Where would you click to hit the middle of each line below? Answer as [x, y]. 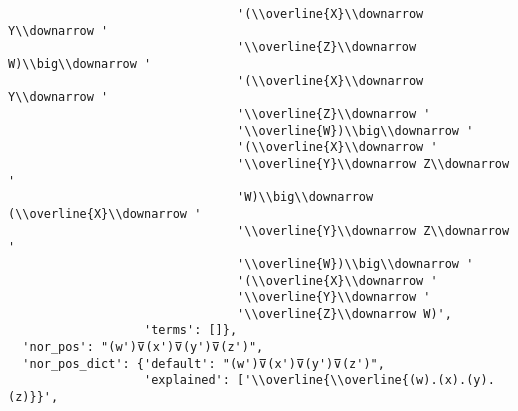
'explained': [187, 380]
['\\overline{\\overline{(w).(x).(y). [366, 380]
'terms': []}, [191, 330]
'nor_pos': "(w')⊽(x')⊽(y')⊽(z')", [143, 347]
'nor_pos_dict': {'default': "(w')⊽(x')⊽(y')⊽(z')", [203, 363]
